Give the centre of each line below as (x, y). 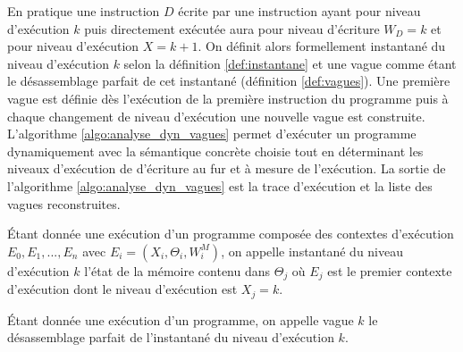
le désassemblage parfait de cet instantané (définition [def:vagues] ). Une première (229, 81)
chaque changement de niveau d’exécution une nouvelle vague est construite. (216, 116)
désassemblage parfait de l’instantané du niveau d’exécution (171, 337)
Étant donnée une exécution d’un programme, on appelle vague (181, 319)
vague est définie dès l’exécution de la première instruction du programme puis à (228, 98)
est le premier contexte (390, 270)
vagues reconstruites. (64, 203)
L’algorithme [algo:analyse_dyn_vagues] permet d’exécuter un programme (212, 134)
